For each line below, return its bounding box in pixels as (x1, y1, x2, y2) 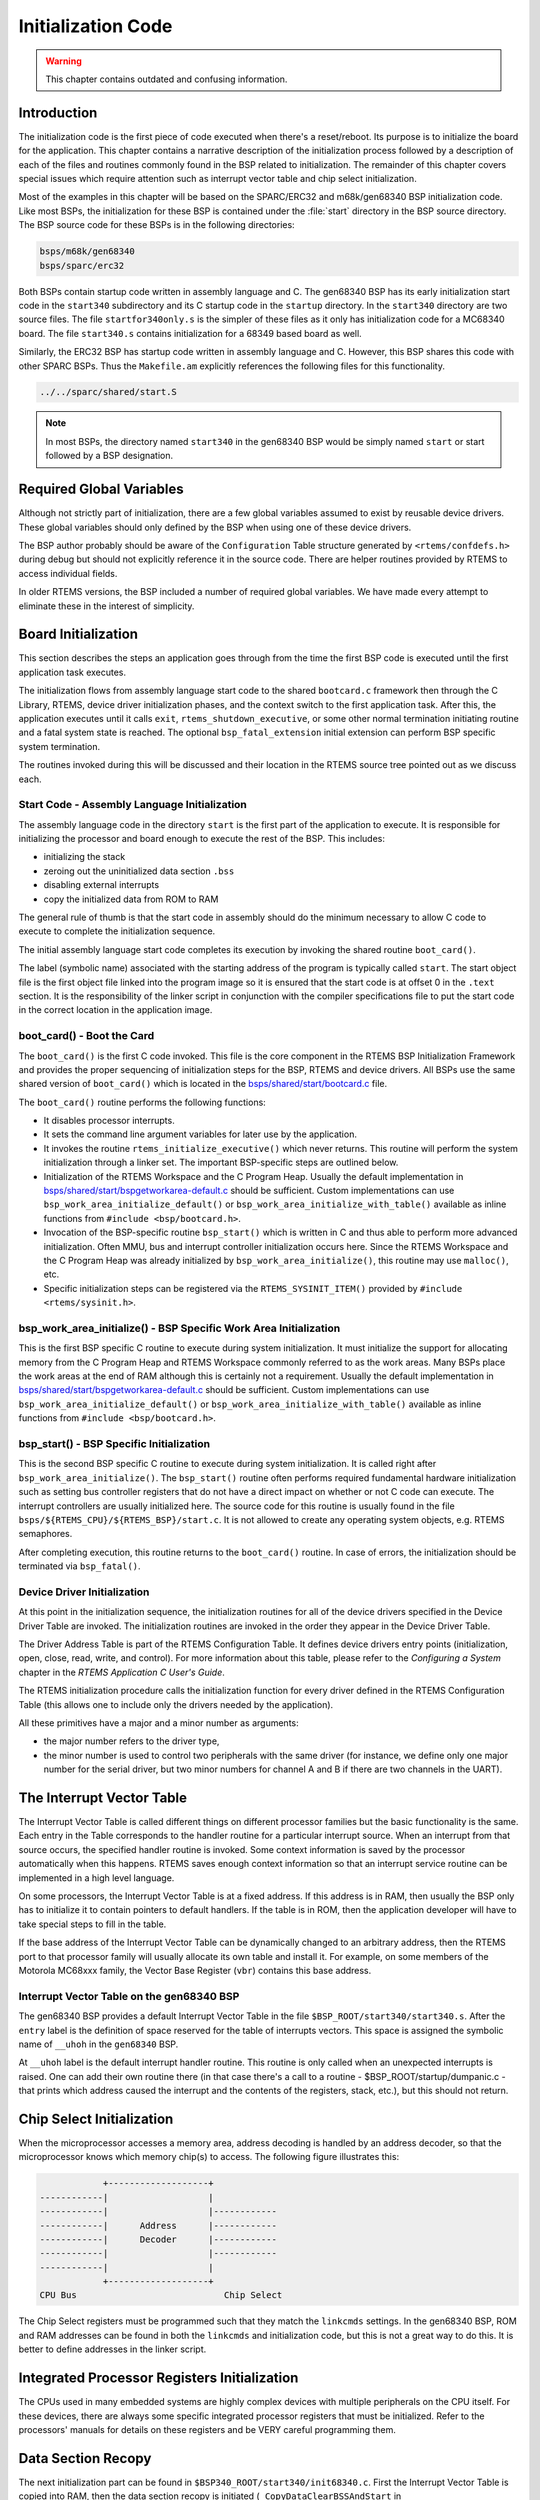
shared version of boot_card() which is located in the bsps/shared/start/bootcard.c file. (18, 1078, 388, 1090)
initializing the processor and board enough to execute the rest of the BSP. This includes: (18, 833, 385, 845)
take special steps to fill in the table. (18, 1918, 167, 1930)
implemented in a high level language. (18, 1871, 175, 1884)
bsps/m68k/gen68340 (39, 246, 135, 257)
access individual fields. (18, 567, 118, 579)
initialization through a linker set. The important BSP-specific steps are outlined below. (43, 1156, 399, 1169)
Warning (45, 55, 82, 67)
